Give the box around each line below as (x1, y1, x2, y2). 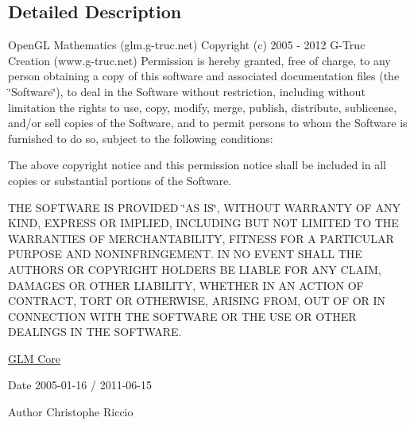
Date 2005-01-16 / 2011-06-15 (8, 377, 152, 393)
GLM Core (8, 350, 61, 366)
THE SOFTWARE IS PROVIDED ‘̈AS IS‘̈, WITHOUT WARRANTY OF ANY (8, 199, 400, 215)
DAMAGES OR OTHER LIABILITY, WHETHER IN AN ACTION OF (8, 276, 364, 293)
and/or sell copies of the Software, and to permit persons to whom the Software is (8, 114, 408, 131)
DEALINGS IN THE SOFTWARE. (8, 323, 182, 340)
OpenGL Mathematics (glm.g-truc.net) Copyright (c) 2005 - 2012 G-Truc (8, 37, 366, 53)
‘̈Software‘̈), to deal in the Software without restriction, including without (8, 83, 366, 99)
